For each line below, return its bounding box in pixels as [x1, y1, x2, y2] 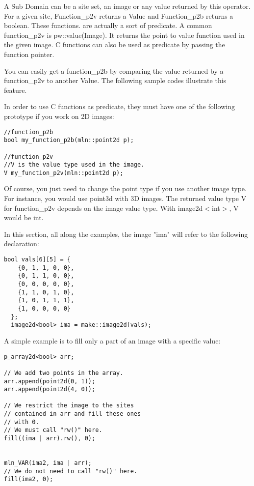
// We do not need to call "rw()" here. [4, 467, 138, 475]
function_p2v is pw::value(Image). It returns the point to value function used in [4, 29, 245, 40]
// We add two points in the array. [4, 369, 124, 376]
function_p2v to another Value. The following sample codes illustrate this [4, 75, 227, 86]
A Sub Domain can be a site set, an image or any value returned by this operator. [4, 1, 251, 11]
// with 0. [4, 418, 39, 426]
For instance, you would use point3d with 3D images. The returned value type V [4, 193, 247, 203]
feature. [4, 85, 27, 95]
